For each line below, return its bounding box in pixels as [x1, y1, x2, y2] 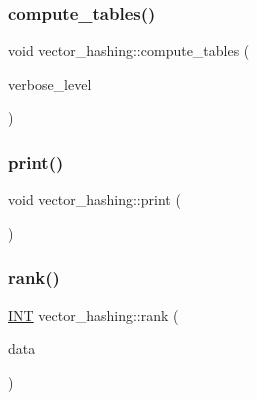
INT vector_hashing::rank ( [8, 304, 179, 325]
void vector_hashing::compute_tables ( [8, 40, 250, 61]
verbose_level [8, 73, 92, 94]
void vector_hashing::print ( [8, 189, 181, 210]
